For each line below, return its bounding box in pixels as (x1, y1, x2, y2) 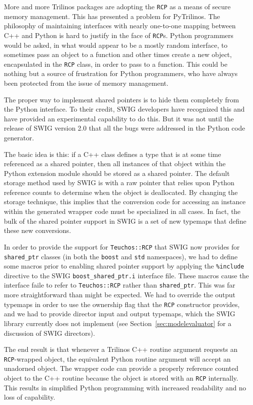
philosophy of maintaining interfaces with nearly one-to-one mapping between (4, 20, 236, 31)
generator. (4, 132, 34, 142)
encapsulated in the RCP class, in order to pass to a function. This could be (4, 58, 228, 69)
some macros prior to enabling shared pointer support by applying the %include (4, 261, 244, 271)
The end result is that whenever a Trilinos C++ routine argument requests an (4, 344, 238, 354)
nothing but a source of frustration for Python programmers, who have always (4, 68, 238, 78)
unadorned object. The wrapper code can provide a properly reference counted (4, 363, 239, 373)
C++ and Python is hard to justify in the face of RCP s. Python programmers (4, 30, 234, 40)
